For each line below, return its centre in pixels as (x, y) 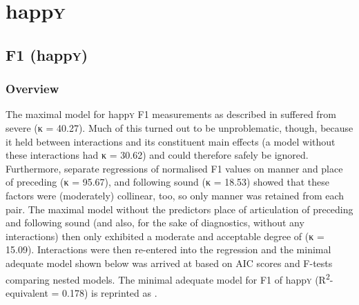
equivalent (27, 292)
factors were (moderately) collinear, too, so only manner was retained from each (175, 195)
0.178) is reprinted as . (110, 292)
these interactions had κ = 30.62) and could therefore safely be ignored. (157, 155)
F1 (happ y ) (47, 54)
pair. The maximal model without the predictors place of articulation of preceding (179, 209)
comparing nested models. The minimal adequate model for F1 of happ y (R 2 (168, 278)
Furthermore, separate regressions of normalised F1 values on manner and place (174, 168)
